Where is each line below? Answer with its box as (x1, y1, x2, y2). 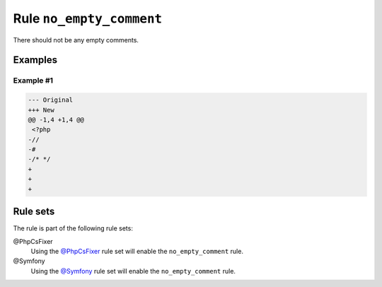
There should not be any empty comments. (13, 35, 139, 44)
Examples (13, 54, 58, 66)
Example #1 (13, 76, 53, 86)
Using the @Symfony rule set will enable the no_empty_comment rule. (30, 266, 236, 275)
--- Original (28, 96, 74, 104)
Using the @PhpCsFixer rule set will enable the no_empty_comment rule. (30, 247, 244, 255)
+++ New (28, 106, 54, 114)
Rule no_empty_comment (13, 11, 163, 26)
